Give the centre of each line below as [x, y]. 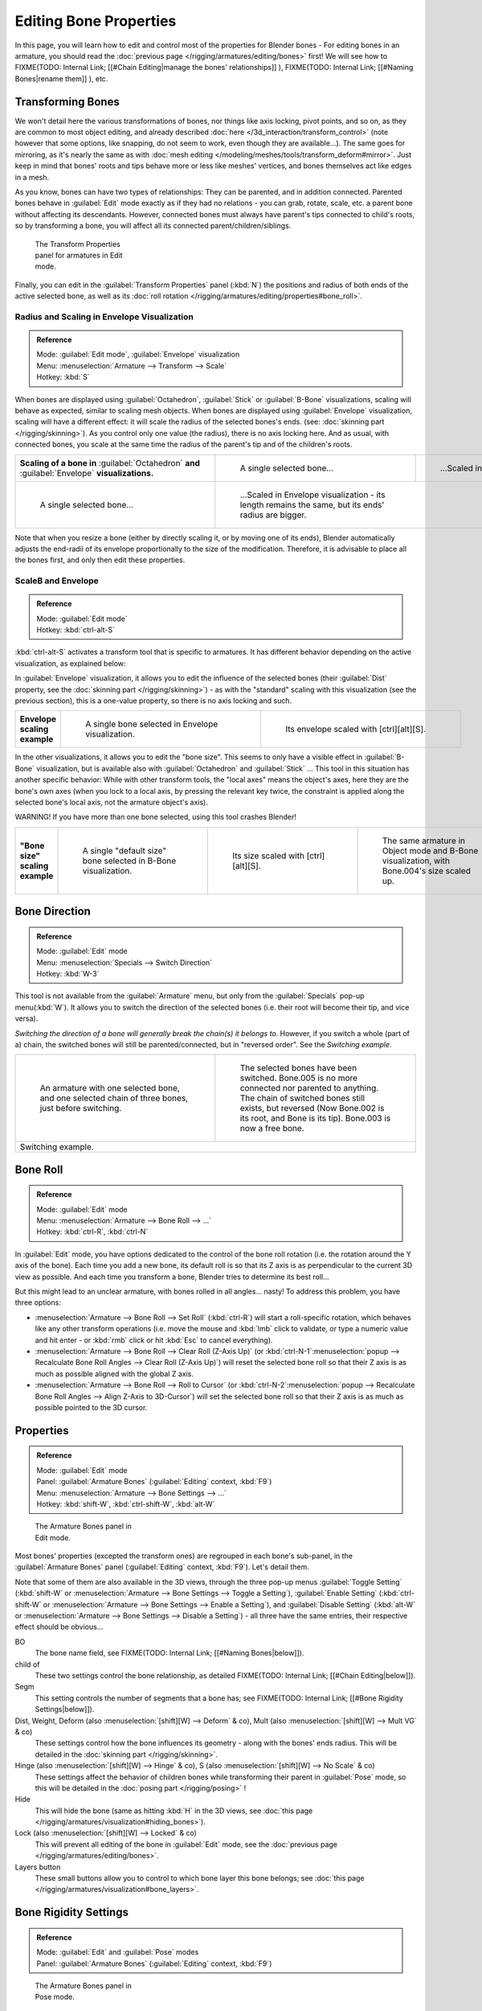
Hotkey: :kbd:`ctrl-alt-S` [76, 630]
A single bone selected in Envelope [152, 724]
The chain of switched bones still [302, 1098]
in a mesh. [32, 177]
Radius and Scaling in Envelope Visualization [104, 316]
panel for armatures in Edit [79, 255]
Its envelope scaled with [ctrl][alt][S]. [355, 730]
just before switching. [81, 1108]
